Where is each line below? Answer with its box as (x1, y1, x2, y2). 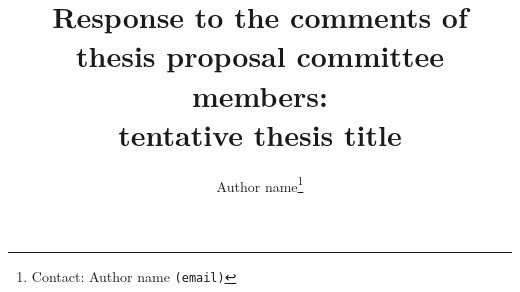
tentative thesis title (118, 113, 402, 154)
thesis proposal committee (76, 35, 444, 76)
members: (192, 74, 328, 115)
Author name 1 (216, 172, 304, 196)
